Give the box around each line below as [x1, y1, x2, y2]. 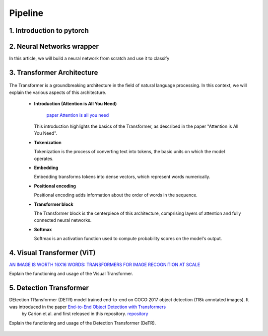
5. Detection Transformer [9, 284, 89, 292]
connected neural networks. [34, 217, 92, 223]
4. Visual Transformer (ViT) [9, 249, 96, 257]
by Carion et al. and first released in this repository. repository [21, 311, 148, 317]
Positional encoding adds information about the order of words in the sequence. [34, 192, 198, 198]
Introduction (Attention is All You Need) [34, 101, 117, 107]
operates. [34, 156, 54, 162]
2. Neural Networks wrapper [9, 42, 99, 51]
